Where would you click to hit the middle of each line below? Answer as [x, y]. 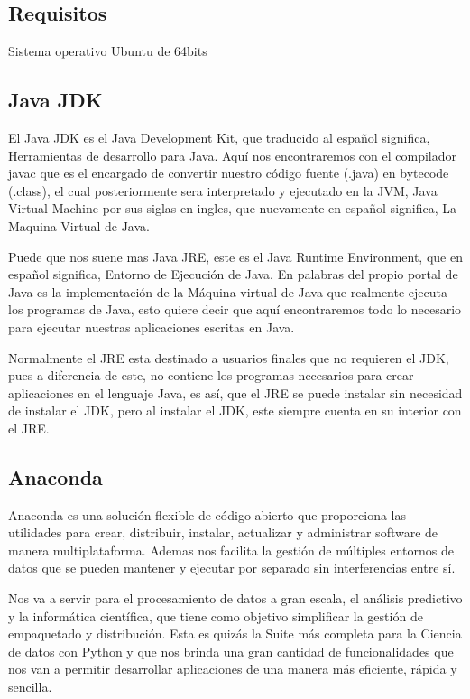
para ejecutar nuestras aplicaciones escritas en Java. [152, 326]
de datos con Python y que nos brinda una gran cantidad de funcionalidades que [231, 651]
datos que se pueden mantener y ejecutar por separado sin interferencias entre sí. [232, 568]
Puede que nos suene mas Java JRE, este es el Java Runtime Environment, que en [235, 256]
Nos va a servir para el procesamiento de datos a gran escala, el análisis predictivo [235, 598]
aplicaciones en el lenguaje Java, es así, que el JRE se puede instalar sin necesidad [235, 392]
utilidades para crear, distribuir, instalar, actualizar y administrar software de [223, 532]
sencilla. [30, 687]
